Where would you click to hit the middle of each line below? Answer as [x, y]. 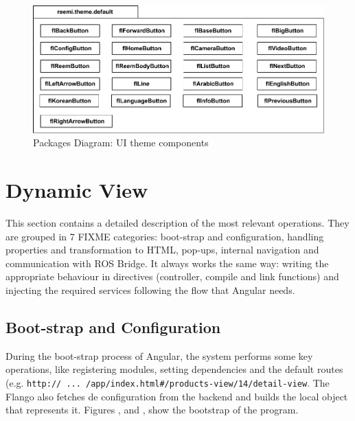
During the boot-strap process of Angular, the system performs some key [159, 355]
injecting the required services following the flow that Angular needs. [150, 289]
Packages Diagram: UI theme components [121, 143]
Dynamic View [77, 190]
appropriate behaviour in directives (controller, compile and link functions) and [172, 276]
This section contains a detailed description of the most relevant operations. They [177, 222]
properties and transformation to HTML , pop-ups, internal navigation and [162, 250]
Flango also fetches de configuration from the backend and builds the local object [177, 396]
